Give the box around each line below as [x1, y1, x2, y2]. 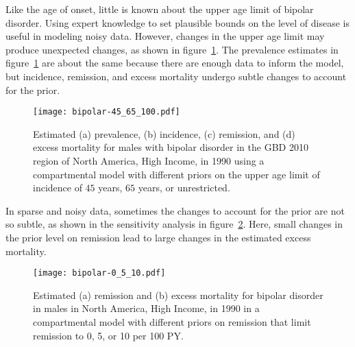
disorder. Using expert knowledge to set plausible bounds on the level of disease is [5, 15, 350, 29]
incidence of [33, 180, 82, 195]
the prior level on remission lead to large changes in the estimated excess [5, 230, 311, 244]
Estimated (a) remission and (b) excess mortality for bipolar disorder [33, 287, 323, 302]
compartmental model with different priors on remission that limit [33, 315, 311, 328]
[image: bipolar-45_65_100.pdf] [33, 107, 180, 117]
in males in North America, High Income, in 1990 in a [33, 301, 260, 315]
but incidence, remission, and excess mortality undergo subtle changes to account [5, 69, 347, 83]
